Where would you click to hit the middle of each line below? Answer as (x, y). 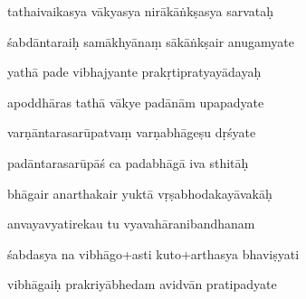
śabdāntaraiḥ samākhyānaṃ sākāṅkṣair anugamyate (151, 41)
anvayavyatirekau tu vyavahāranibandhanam (131, 224)
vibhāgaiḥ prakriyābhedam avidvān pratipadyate (142, 284)
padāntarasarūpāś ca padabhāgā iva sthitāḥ (128, 162)
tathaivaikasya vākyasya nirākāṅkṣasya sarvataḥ (141, 11)
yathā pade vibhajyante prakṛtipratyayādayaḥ (134, 72)
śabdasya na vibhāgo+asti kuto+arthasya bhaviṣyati (153, 253)
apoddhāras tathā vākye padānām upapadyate (136, 102)
